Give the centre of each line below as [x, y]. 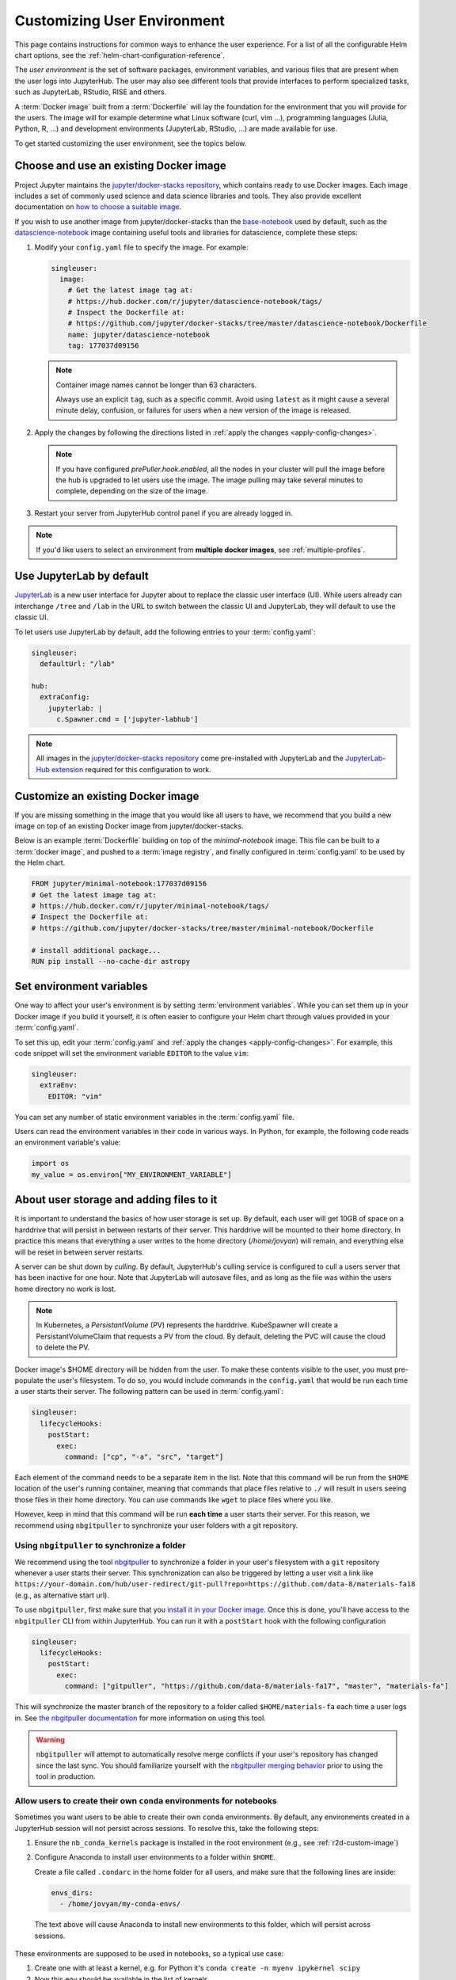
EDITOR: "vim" [75, 1096]
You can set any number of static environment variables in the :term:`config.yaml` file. [154, 1117]
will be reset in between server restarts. [79, 1252]
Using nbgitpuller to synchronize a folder [100, 1546]
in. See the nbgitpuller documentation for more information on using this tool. [141, 1718]
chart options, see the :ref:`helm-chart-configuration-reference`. [120, 55]
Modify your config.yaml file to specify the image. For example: [141, 247]
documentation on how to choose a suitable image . [98, 207]
